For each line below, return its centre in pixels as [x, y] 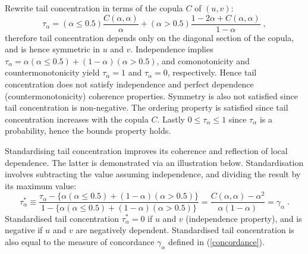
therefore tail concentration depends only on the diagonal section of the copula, [150, 37]
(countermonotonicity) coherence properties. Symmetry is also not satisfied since [151, 95]
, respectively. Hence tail [212, 72]
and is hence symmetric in [53, 49]
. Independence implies [172, 49]
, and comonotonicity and [203, 60]
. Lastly [171, 119]
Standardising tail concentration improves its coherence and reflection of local [146, 150]
